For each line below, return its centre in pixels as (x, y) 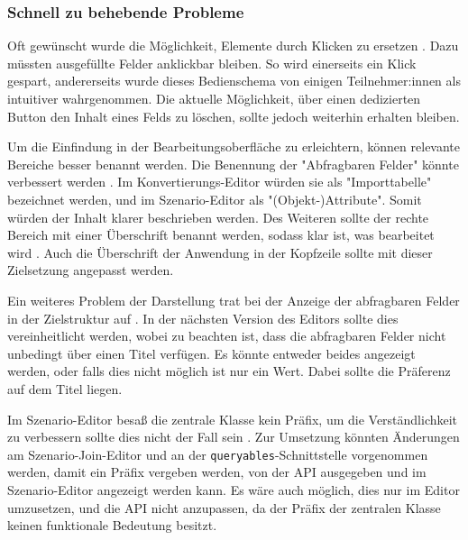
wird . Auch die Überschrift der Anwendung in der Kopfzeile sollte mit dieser (220, 252)
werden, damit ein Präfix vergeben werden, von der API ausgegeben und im (217, 472)
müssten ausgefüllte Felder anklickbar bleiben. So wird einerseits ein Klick (212, 63)
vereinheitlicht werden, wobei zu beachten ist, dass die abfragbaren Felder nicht (227, 336)
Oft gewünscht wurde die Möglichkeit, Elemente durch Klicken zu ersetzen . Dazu (233, 46)
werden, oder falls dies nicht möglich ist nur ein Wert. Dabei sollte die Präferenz (229, 371)
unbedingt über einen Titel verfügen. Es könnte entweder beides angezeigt (211, 353)
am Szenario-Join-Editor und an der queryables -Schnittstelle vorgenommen (218, 454)
